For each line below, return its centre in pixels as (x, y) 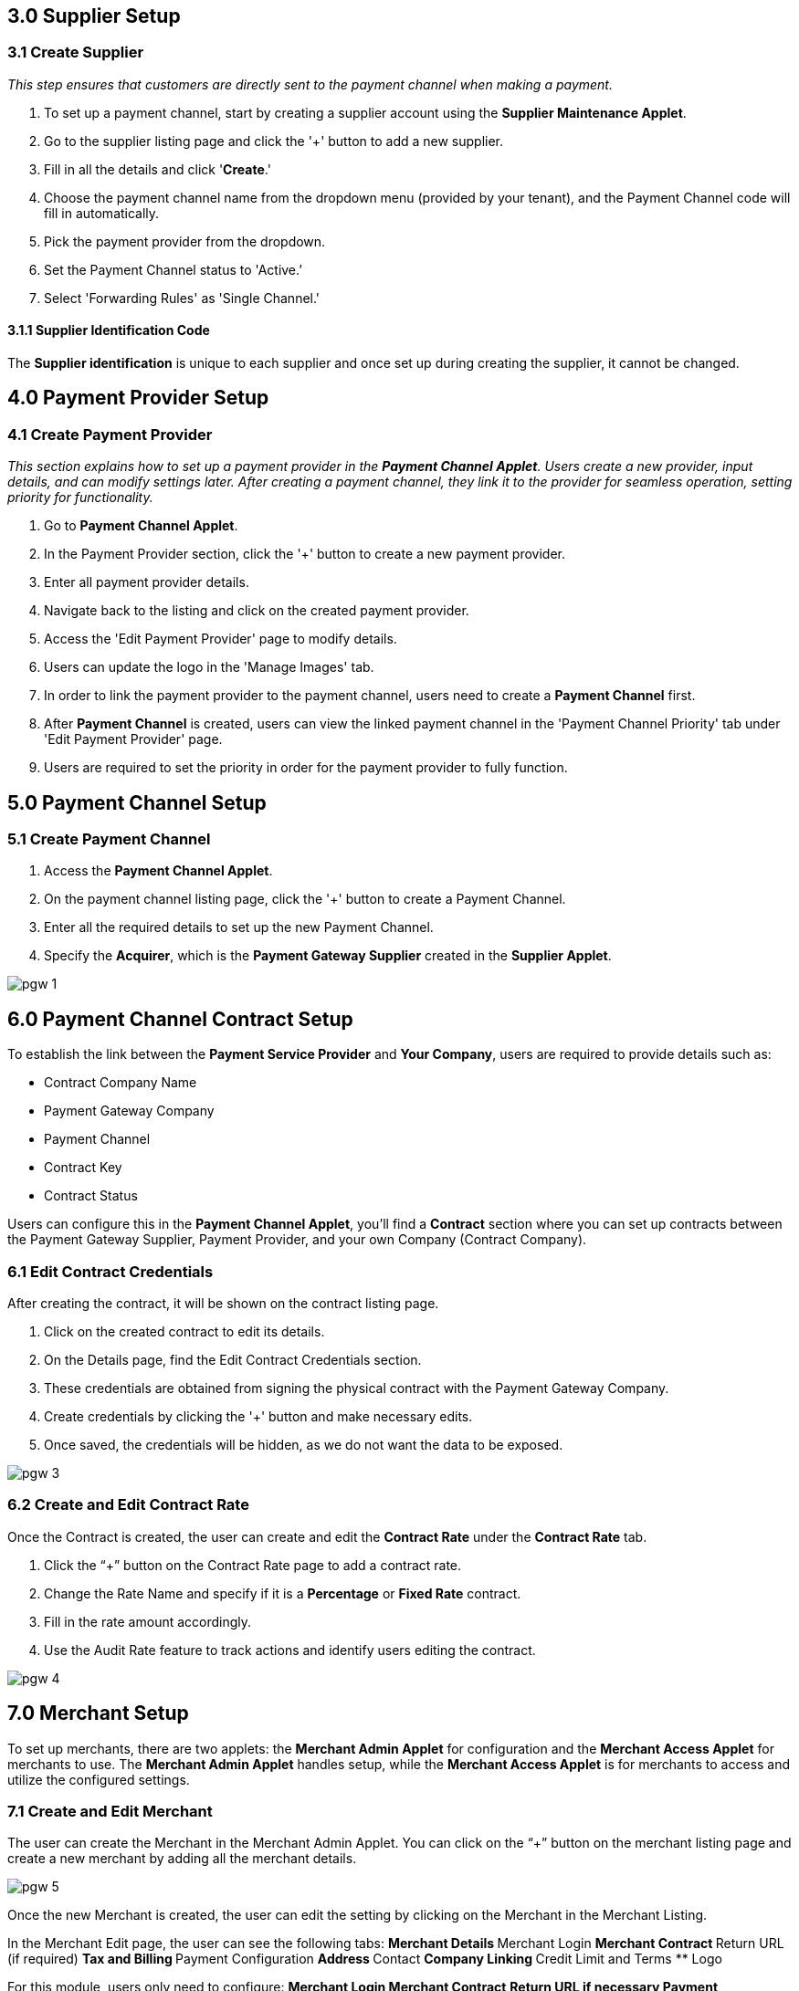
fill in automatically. (102, 213)
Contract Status (91, 1196)
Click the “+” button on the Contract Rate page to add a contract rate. (253, 1565)
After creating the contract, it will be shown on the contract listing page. (223, 1304)
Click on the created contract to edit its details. (184, 1332)
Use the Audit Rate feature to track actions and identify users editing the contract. (290, 1650)
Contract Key (83, 1168)
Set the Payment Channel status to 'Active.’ (173, 269)
